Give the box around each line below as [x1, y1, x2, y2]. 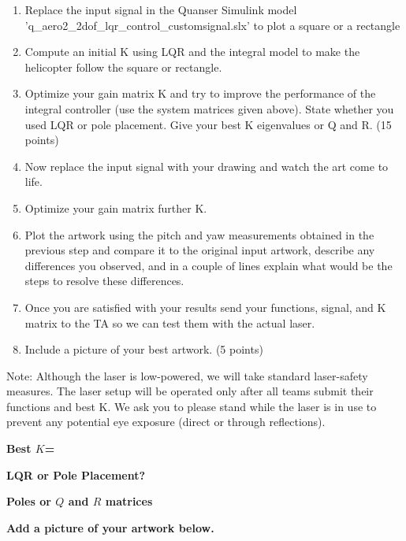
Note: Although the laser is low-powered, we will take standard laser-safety [6, 367, 368, 384]
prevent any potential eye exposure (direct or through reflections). [6, 413, 326, 430]
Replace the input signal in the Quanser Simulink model [24, 2, 297, 17]
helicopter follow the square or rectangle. [24, 58, 222, 75]
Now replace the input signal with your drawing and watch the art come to [24, 157, 389, 174]
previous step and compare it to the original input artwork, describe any [24, 242, 375, 258]
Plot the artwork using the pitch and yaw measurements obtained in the [24, 226, 374, 243]
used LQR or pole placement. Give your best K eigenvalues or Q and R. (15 [24, 116, 392, 132]
